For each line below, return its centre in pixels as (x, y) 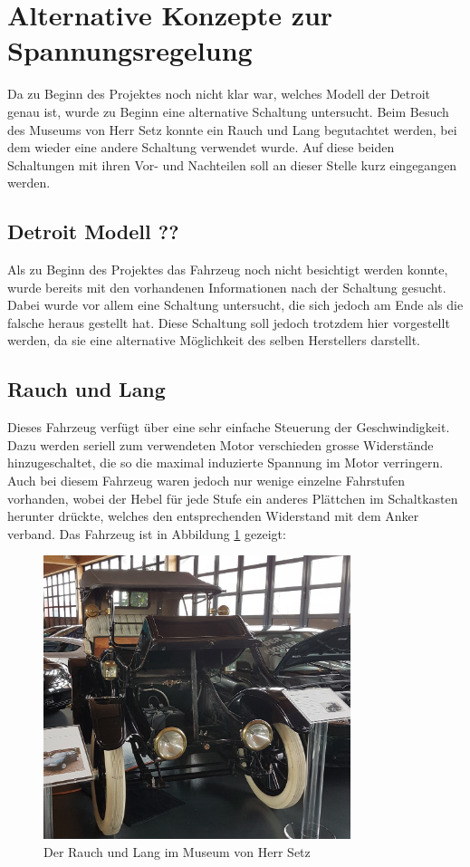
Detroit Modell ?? (93, 231)
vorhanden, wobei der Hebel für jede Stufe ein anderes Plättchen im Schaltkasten (233, 498)
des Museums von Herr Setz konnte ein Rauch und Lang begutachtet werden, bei (232, 129)
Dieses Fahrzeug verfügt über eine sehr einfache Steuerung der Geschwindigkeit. (229, 427)
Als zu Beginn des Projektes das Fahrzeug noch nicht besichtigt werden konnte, (228, 270)
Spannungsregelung (130, 50)
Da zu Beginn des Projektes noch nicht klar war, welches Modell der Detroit (219, 94)
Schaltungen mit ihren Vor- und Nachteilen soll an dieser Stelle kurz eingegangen (232, 164)
